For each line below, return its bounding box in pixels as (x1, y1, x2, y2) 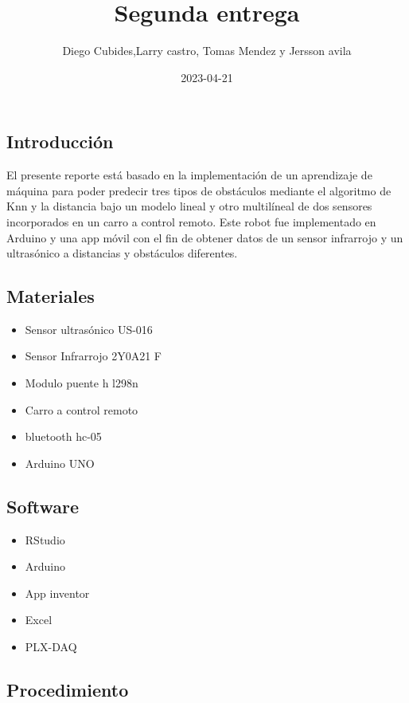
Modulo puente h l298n (25, 375, 138, 391)
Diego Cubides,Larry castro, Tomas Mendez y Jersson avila (62, 42, 352, 59)
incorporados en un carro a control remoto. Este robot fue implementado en (6, 213, 376, 230)
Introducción (6, 129, 114, 154)
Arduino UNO (25, 454, 95, 471)
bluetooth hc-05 (25, 428, 102, 445)
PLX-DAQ (25, 638, 77, 655)
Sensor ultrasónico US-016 (25, 320, 153, 337)
